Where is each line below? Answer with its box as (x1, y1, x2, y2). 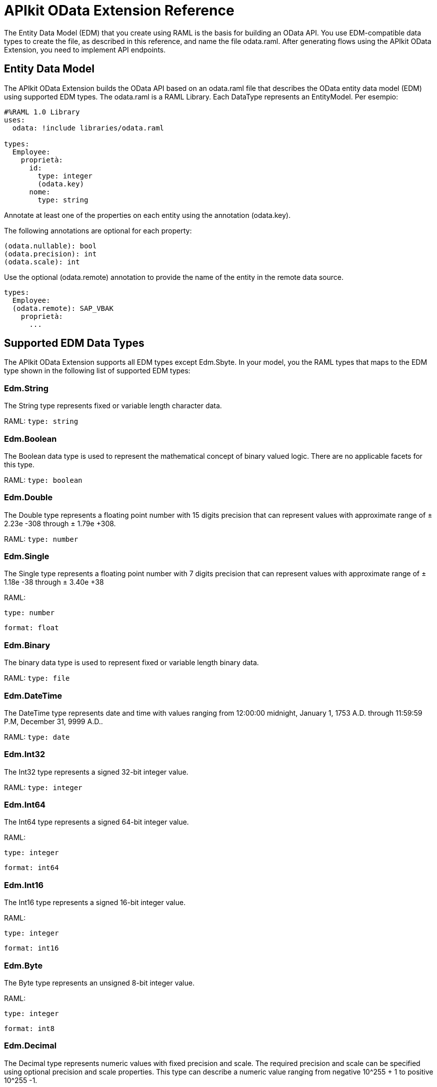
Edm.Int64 (4, 800, 46, 810)
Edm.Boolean (4, 433, 57, 444)
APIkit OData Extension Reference (4, 2, 235, 19)
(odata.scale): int (4, 257, 80, 266)
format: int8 (4, 1024, 55, 1033)
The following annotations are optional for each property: (4, 226, 192, 235)
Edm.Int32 (4, 749, 45, 760)
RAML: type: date (4, 732, 70, 741)
